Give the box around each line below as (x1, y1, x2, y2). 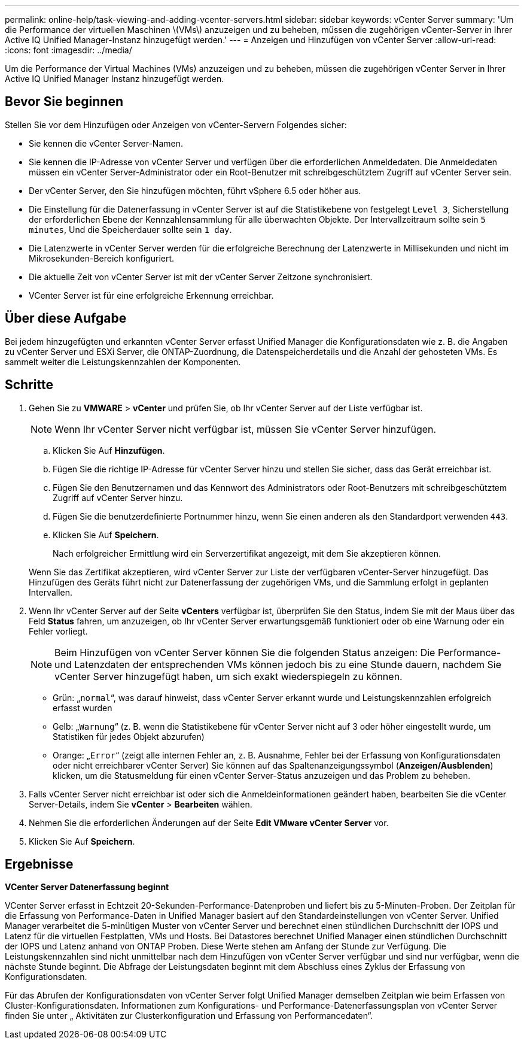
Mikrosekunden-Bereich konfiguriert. (29, 253, 175, 263)
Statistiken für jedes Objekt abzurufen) (53, 731, 205, 742)
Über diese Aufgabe (5, 311, 127, 326)
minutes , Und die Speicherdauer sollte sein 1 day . (29, 224, 232, 235)
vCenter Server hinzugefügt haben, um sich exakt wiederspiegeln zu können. (54, 670, 403, 682)
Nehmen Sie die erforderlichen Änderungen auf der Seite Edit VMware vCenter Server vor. (29, 817, 389, 828)
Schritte (5, 377, 53, 393)
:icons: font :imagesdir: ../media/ (5, 45, 132, 55)
